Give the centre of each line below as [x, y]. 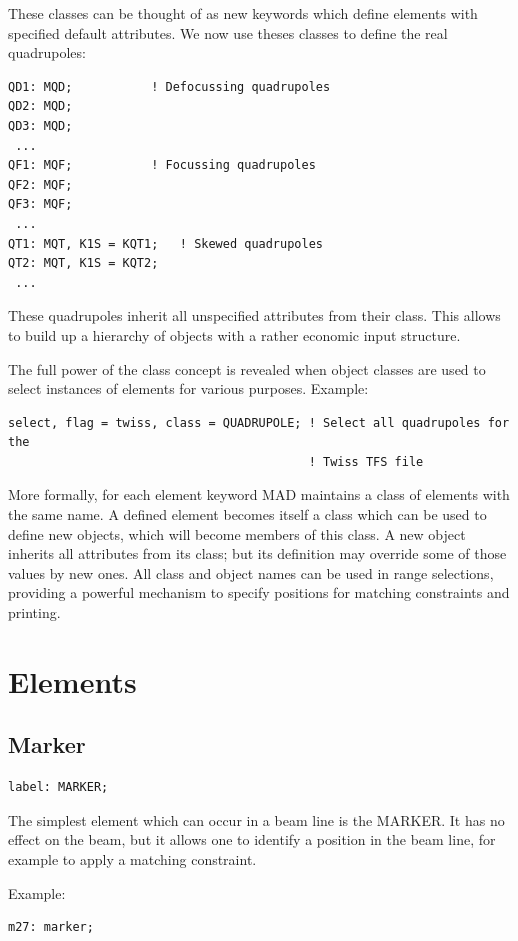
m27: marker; [51, 927]
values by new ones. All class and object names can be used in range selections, [251, 572]
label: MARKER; [58, 787]
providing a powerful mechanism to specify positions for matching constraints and [259, 592]
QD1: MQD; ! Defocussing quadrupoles [169, 86]
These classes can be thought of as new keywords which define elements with [243, 13]
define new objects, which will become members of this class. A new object [237, 533]
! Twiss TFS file [366, 461]
